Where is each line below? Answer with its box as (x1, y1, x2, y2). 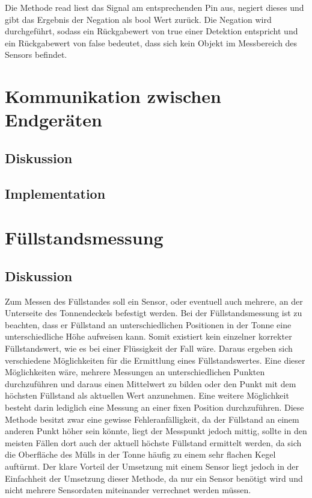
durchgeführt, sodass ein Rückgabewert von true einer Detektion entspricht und (5, 25, 298, 37)
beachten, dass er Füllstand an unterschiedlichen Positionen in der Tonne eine (5, 318, 292, 331)
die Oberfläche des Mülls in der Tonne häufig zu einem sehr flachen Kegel (5, 448, 276, 461)
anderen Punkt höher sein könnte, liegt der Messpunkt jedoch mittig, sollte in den (5, 425, 307, 437)
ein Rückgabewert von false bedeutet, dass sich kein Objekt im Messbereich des (5, 36, 298, 49)
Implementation (5, 184, 106, 202)
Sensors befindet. (5, 48, 67, 61)
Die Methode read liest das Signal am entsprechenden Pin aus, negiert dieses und (5, 1, 304, 13)
